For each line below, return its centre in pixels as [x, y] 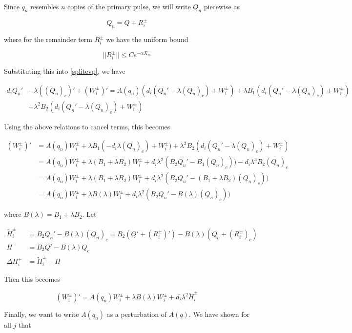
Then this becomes [32, 279]
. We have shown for [219, 314]
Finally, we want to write [41, 314]
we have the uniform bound [147, 39]
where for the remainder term [48, 39]
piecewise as [222, 6]
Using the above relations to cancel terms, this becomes [87, 126]
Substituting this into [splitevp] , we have [65, 71]
